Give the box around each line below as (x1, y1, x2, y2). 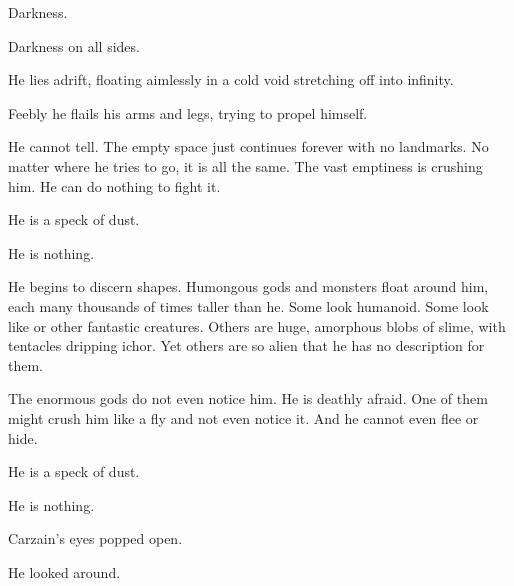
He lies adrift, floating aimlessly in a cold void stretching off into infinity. (8, 69, 454, 90)
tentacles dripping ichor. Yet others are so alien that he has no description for (8, 335, 485, 356)
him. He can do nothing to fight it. (8, 175, 221, 196)
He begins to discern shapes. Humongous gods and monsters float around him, (8, 276, 489, 297)
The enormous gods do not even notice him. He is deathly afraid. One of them (8, 388, 488, 409)
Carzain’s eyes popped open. (8, 528, 183, 549)
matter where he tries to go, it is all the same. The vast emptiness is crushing (8, 155, 483, 176)
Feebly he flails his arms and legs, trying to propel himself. (8, 102, 368, 123)
